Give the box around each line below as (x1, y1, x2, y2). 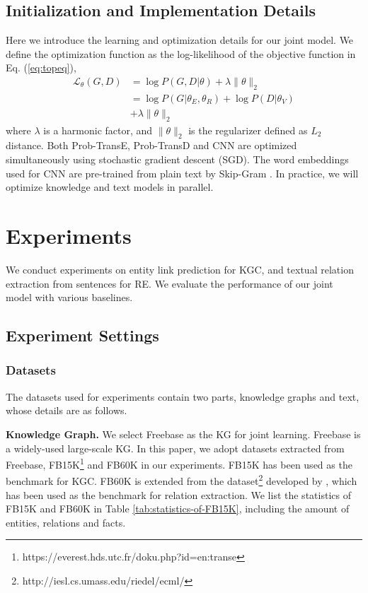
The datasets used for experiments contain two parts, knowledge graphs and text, (6, 389, 360, 404)
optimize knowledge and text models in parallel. (6, 180, 214, 194)
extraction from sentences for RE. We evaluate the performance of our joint (6, 276, 333, 290)
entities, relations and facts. (6, 515, 126, 529)
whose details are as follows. (6, 403, 127, 418)
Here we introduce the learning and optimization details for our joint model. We (6, 33, 354, 47)
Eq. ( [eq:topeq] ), (6, 60, 76, 75)
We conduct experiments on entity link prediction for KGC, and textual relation (6, 262, 354, 276)
